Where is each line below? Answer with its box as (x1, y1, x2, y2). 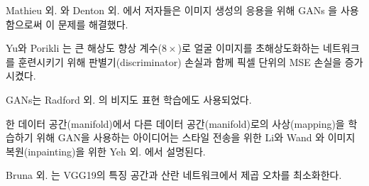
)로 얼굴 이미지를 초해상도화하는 (177, 40, 320, 55)
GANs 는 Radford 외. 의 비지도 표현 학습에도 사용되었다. (6, 92, 252, 106)
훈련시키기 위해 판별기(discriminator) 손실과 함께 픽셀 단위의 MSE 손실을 (18, 54, 342, 69)
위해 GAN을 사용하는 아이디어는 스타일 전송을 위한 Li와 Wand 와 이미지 (36, 130, 356, 145)
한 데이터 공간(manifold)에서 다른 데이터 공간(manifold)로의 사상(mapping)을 (6, 116, 345, 131)
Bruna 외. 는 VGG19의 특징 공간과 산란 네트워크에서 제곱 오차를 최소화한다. (6, 168, 342, 182)
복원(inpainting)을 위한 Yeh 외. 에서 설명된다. (6, 143, 206, 158)
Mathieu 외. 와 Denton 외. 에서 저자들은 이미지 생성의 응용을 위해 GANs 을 (6, 3, 338, 17)
